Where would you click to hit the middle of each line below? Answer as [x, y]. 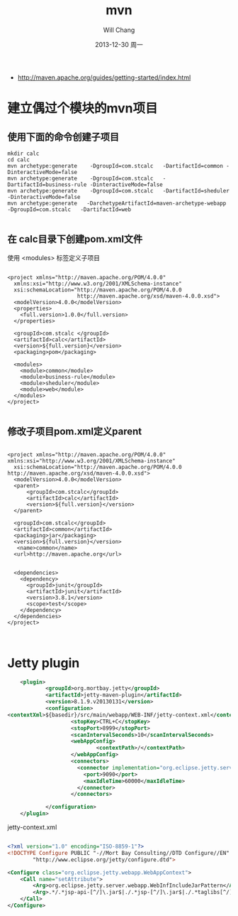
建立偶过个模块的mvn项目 [83, 108]
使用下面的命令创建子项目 [63, 137]
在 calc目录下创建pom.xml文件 [75, 239]
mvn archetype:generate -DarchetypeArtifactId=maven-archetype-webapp [117, 203]
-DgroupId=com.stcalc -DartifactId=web [69, 209]
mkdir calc [23, 153]
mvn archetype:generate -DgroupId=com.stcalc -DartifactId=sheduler [119, 190]
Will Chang [119, 30]
